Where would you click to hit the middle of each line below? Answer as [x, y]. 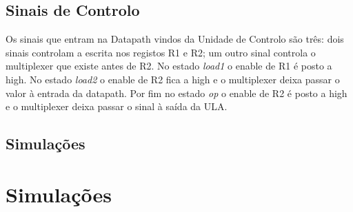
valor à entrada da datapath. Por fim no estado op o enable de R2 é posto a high [176, 93]
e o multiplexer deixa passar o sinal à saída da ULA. [117, 106]
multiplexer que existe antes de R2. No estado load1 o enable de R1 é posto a [169, 66]
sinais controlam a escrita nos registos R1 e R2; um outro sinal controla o [161, 52]
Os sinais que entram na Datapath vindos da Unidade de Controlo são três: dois [175, 39]
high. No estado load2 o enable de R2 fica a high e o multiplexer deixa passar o [173, 79]
